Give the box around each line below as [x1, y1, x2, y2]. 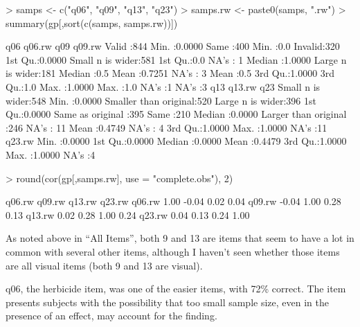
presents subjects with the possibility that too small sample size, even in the [6, 294, 329, 309]
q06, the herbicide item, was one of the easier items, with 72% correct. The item [6, 281, 346, 296]
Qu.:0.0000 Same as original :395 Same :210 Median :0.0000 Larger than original [6, 107, 347, 121]
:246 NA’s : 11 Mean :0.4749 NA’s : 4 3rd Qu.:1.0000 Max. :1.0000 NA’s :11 [6, 120, 327, 134]
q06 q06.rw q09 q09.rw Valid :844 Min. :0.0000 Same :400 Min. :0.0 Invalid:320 [6, 39, 340, 53]
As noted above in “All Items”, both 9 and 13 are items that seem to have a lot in [6, 231, 354, 245]
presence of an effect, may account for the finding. [6, 308, 217, 323]
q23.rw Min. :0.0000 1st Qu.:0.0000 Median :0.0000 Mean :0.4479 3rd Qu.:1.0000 [6, 134, 347, 148]
